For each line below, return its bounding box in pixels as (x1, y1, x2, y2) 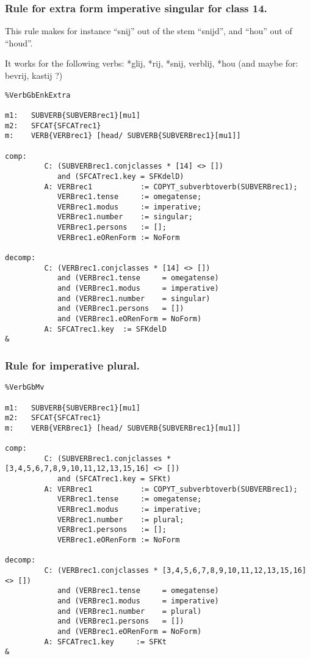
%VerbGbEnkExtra (5, 90, 71, 100)
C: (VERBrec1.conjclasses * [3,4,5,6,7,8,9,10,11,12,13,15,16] (44, 566, 306, 575)
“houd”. (5, 36, 33, 49)
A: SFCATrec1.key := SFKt (44, 637, 167, 646)
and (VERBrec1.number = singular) (57, 294, 211, 303)
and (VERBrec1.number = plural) (57, 606, 202, 616)
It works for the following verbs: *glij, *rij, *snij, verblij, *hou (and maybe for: (5, 57, 298, 70)
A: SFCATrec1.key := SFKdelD (44, 324, 167, 333)
